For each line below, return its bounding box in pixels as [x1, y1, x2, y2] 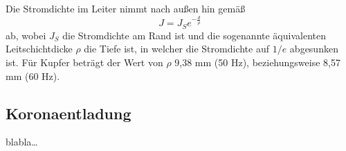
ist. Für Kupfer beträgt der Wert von [6, 54, 163, 69]
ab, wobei [6, 28, 46, 42]
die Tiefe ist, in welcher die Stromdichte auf [84, 41, 269, 56]
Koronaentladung [6, 102, 131, 123]
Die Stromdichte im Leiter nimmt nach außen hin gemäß [6, 1, 246, 15]
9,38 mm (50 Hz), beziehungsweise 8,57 [174, 54, 340, 69]
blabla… [6, 134, 38, 149]
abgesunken [289, 41, 338, 56]
